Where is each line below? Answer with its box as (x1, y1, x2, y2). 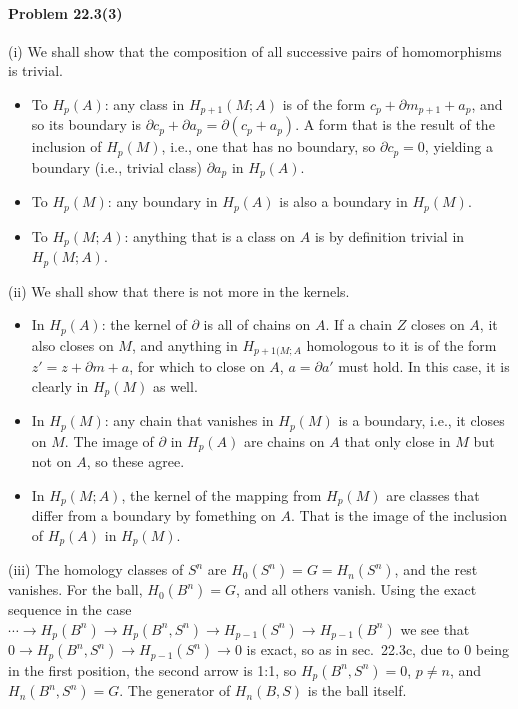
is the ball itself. (307, 680, 407, 701)
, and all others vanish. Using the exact (236, 579, 477, 600)
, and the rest (394, 559, 478, 580)
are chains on (243, 430, 325, 451)
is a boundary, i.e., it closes (338, 410, 505, 431)
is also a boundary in (279, 191, 408, 212)
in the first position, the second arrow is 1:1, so (8, 659, 297, 680)
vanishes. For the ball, (8, 579, 143, 600)
